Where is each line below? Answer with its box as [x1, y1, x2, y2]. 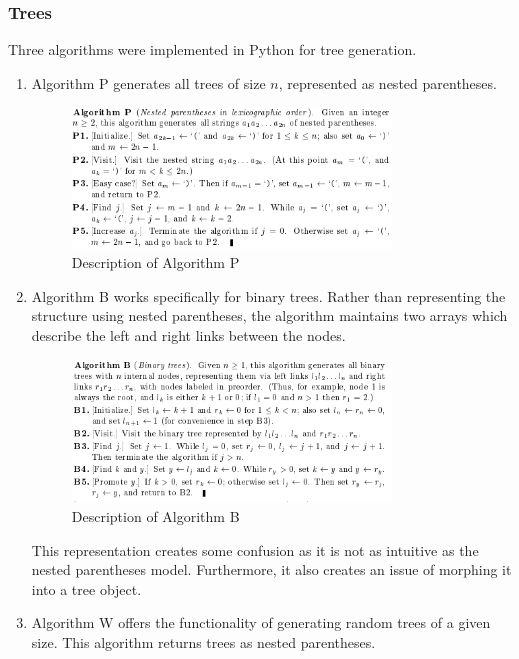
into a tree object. [31, 578, 142, 599]
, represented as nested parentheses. [278, 72, 497, 93]
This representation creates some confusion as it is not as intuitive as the [31, 539, 479, 560]
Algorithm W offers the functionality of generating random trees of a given [31, 612, 491, 633]
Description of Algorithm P [71, 252, 240, 273]
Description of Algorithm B [71, 506, 240, 527]
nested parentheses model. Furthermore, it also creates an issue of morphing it [31, 559, 512, 580]
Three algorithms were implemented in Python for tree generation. [8, 39, 417, 60]
